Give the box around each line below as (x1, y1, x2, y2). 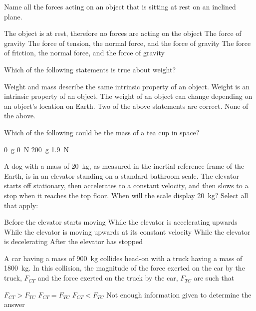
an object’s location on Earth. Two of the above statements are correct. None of (4, 100, 249, 111)
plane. (4, 11, 22, 21)
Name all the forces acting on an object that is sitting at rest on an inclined (4, 1, 236, 11)
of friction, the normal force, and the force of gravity (4, 47, 165, 58)
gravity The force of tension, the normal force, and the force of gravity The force (4, 37, 251, 48)
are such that (194, 273, 235, 283)
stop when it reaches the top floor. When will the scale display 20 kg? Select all (4, 190, 249, 200)
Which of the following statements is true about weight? (4, 64, 176, 74)
